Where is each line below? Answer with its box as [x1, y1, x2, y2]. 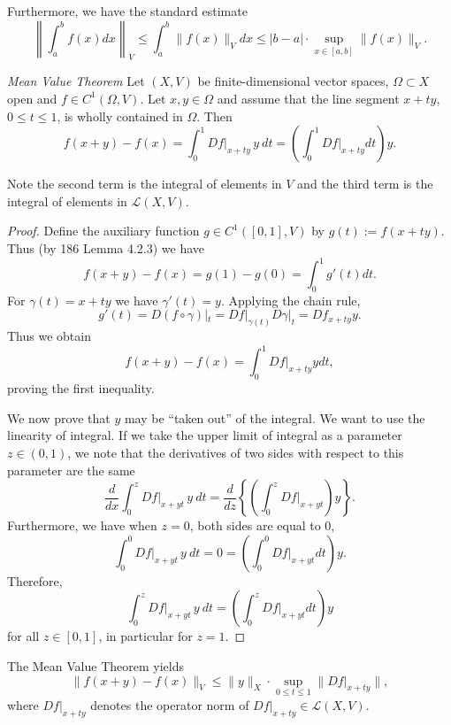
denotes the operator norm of [90, 695, 249, 713]
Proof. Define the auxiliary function [7, 221, 200, 240]
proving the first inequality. [7, 379, 155, 397]
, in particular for [98, 627, 193, 645]
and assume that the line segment [217, 89, 400, 107]
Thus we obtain [7, 327, 91, 345]
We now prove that [7, 408, 111, 427]
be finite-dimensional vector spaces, [197, 72, 389, 90]
